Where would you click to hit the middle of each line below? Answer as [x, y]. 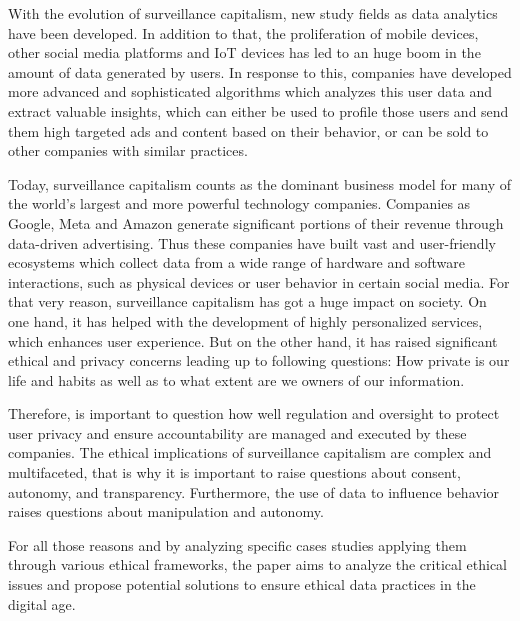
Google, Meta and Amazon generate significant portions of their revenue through [256, 222]
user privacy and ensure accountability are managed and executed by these [237, 432]
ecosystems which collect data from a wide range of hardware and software [237, 262]
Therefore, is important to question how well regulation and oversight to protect [254, 413]
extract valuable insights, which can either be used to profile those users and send [258, 110]
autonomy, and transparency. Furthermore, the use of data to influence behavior [254, 491]
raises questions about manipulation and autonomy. [166, 511]
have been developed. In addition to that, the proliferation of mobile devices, [243, 32]
